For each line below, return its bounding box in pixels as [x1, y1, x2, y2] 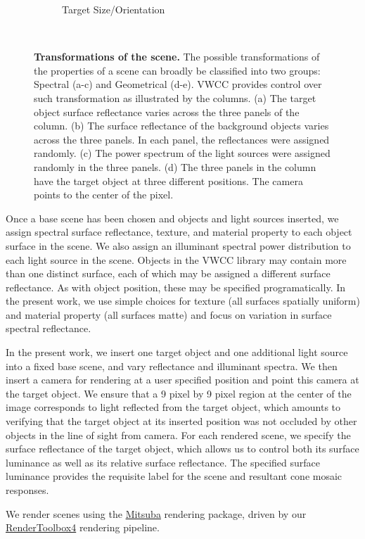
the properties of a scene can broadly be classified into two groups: [34, 63, 321, 77]
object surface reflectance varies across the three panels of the [34, 104, 300, 119]
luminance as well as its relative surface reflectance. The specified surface [6, 455, 320, 469]
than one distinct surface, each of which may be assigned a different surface [6, 266, 331, 281]
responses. [6, 483, 49, 497]
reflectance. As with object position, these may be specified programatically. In [6, 279, 346, 294]
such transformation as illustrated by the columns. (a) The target [34, 90, 316, 105]
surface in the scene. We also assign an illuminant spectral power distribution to [6, 238, 351, 253]
